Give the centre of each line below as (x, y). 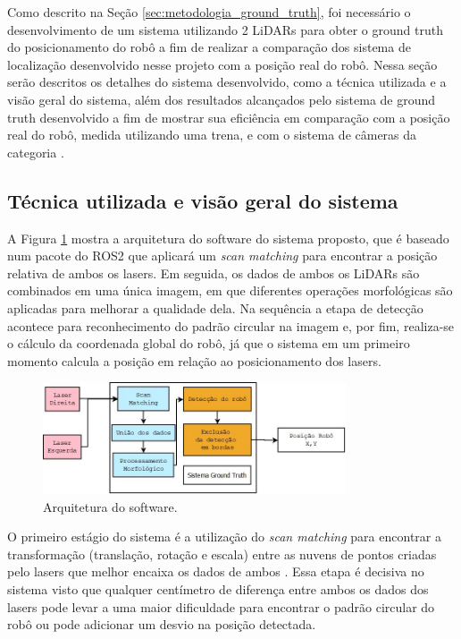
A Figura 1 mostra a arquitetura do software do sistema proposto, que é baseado (228, 238)
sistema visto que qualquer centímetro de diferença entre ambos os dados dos (218, 588)
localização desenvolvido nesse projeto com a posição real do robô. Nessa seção (222, 64)
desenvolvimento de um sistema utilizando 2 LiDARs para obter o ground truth (225, 29)
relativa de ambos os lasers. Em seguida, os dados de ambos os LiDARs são (214, 273)
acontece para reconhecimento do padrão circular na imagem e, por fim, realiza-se (231, 325)
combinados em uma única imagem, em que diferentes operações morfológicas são (230, 290)
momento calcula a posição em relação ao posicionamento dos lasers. (194, 360)
